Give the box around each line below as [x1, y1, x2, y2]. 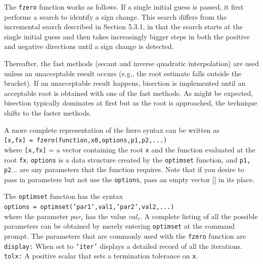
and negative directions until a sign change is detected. [4, 41, 174, 51]
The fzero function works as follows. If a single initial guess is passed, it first [4, 2, 244, 12]
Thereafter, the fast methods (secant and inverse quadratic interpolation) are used [4, 58, 259, 69]
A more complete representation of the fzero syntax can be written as [4, 124, 220, 135]
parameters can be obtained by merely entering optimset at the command [4, 221, 235, 231]
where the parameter [4, 210, 68, 221]
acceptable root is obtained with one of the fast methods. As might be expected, [4, 87, 253, 98]
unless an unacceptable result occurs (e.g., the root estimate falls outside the [4, 68, 242, 78]
